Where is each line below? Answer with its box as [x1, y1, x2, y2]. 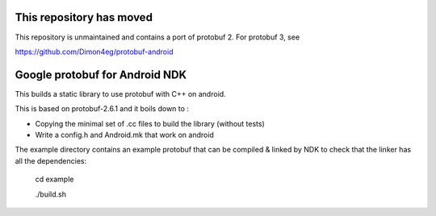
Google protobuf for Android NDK [15, 68, 187, 81]
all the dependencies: [15, 156, 87, 165]
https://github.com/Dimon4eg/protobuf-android [15, 47, 174, 56]
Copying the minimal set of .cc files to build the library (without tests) [35, 118, 266, 128]
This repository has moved [15, 10, 153, 24]
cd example [35, 174, 74, 185]
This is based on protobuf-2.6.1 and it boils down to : [15, 104, 190, 114]
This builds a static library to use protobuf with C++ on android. [15, 89, 226, 98]
